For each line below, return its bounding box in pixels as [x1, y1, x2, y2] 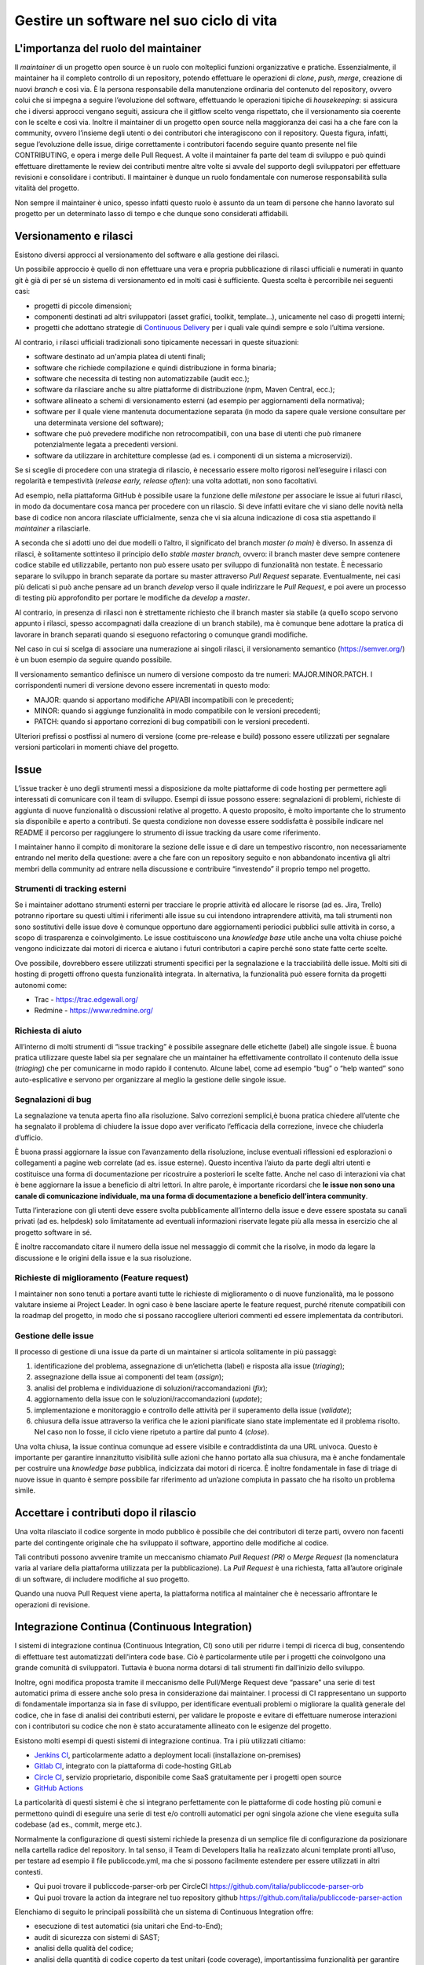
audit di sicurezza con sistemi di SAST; [34, 1932, 160, 1941]
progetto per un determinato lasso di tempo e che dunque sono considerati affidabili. [14, 209, 290, 219]
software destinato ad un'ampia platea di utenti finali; [34, 352, 206, 362]
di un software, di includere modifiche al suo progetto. [14, 1574, 190, 1584]
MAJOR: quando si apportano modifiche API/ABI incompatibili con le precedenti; [34, 695, 294, 704]
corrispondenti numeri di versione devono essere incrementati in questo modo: [14, 681, 271, 690]
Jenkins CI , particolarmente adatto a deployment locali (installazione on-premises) [34, 1750, 302, 1760]
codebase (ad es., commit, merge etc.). [14, 1820, 143, 1829]
